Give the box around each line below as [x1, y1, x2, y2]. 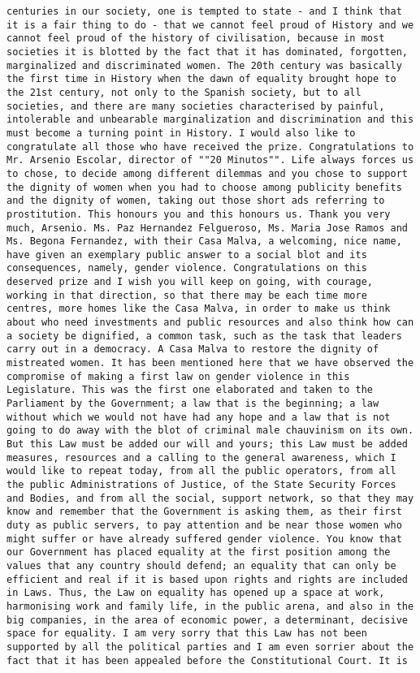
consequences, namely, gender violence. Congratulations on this [6, 262, 367, 274]
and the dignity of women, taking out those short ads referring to [6, 195, 385, 207]
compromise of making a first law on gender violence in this [6, 370, 350, 382]
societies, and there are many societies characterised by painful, [6, 100, 385, 112]
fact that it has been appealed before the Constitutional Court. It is [6, 654, 408, 667]
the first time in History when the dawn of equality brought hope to [6, 73, 396, 85]
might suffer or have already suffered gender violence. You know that [6, 533, 402, 545]
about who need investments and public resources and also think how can [6, 317, 414, 329]
